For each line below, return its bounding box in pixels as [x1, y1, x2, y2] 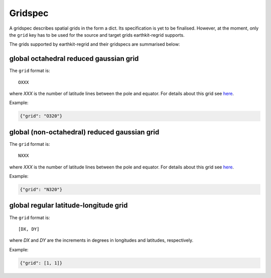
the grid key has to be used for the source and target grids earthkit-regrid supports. [9, 32, 185, 38]
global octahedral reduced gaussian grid [9, 54, 139, 63]
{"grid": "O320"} [20, 113, 63, 119]
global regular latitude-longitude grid [9, 201, 128, 210]
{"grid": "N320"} [20, 187, 63, 193]
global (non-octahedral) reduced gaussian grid [9, 128, 160, 136]
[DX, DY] [18, 226, 40, 232]
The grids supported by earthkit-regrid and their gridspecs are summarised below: [9, 41, 180, 47]
